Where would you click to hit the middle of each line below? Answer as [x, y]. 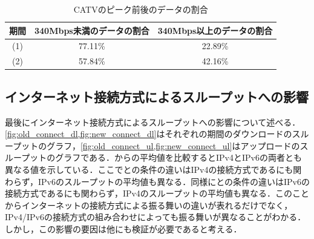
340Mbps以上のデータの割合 [215, 30]
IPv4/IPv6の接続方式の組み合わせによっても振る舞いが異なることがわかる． [155, 217]
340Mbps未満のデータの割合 [92, 30]
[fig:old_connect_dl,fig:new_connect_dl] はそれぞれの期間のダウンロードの [149, 134]
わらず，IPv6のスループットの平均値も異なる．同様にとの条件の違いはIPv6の [157, 181]
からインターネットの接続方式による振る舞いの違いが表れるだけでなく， [149, 205]
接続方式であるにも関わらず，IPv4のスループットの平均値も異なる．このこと [157, 193]
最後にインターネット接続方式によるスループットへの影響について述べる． [153, 122]
